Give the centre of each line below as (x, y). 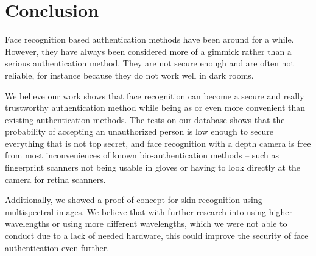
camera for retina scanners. (55, 179)
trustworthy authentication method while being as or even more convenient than (155, 108)
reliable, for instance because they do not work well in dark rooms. (129, 75)
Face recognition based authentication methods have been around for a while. (149, 39)
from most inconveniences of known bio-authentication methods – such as (142, 155)
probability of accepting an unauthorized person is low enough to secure (139, 131)
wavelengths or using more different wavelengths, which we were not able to (146, 223)
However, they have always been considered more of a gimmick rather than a (148, 51)
